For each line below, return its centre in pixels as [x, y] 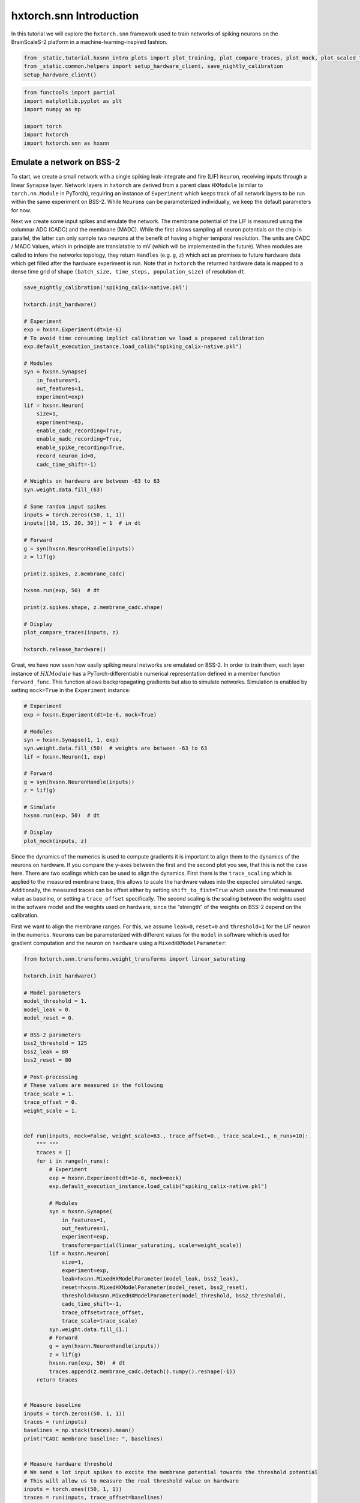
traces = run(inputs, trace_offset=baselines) [93, 1498]
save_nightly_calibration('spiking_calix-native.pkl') [106, 288]
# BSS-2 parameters [52, 1035]
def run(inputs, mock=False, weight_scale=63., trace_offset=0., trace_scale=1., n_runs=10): [166, 1136]
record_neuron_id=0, [67, 456]
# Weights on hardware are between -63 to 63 [92, 481]
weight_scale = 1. [51, 1110]
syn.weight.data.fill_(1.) [88, 1329]
